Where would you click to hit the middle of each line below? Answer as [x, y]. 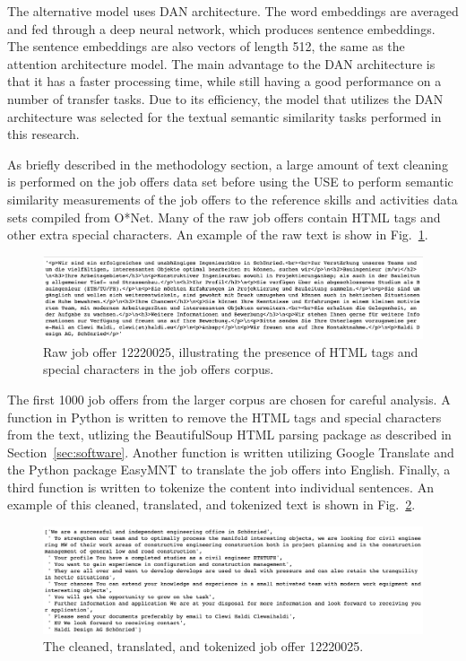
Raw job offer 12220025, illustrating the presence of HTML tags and [231, 351]
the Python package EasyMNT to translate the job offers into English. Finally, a [229, 470]
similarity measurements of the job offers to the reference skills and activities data [233, 199]
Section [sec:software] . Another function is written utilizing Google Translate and [231, 452]
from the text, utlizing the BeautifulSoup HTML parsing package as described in [229, 435]
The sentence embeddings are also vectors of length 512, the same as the [206, 46]
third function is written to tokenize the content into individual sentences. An [220, 487]
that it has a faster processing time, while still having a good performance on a [224, 81]
